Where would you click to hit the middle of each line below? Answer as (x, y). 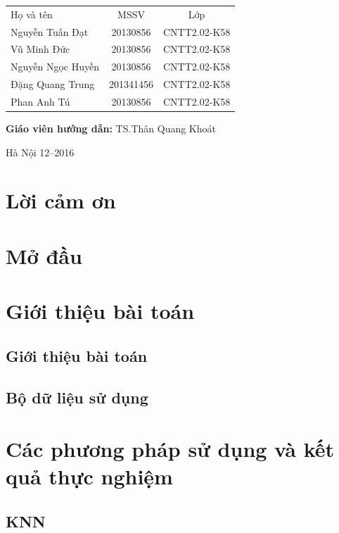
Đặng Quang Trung (53, 84)
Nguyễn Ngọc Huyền (55, 67)
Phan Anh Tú (40, 101)
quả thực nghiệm (89, 476)
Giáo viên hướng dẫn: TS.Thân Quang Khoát (111, 128)
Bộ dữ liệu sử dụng (77, 397)
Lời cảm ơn (61, 200)
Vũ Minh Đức (40, 49)
